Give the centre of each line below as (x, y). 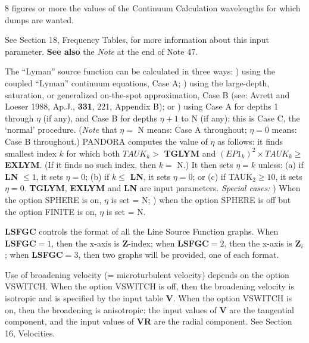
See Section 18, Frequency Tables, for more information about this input (137, 40)
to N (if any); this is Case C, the (241, 118)
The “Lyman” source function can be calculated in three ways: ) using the (140, 71)
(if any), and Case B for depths (100, 118)
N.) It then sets (205, 165)
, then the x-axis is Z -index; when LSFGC (130, 243)
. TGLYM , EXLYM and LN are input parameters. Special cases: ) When (162, 188)
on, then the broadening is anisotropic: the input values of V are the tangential (149, 309)
